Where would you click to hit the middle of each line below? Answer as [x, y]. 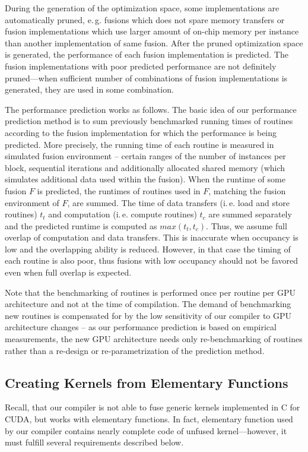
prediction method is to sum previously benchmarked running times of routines [149, 121]
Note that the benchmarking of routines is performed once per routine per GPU [150, 292]
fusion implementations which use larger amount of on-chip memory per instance [152, 31]
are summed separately [250, 214]
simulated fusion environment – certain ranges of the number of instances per [145, 156]
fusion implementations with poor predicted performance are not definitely [141, 66]
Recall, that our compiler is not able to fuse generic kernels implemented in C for [153, 407]
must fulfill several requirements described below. [94, 442]
